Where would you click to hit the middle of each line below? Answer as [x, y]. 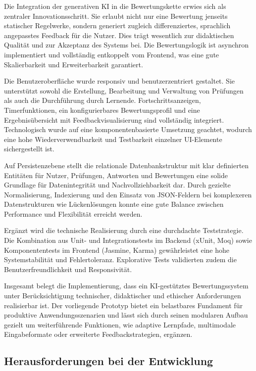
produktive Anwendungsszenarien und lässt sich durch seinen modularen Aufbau [126, 315]
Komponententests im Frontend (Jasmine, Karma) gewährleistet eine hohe [117, 250]
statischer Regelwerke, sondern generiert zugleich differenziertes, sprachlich [117, 25]
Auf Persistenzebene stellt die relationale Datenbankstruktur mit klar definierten [127, 165]
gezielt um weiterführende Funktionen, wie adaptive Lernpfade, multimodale [120, 324]
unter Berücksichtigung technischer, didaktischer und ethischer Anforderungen [123, 296]
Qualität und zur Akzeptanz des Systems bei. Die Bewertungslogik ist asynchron [127, 45]
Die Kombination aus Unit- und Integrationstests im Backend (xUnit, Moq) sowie [128, 240]
